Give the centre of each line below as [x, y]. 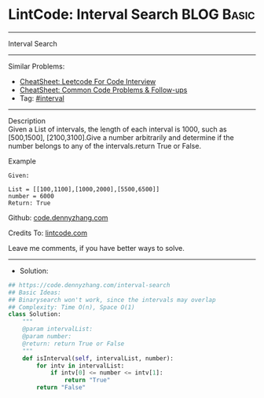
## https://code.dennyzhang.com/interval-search [89, 285]
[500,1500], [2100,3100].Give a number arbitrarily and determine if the [121, 137]
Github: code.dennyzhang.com [58, 217]
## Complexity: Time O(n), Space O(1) [71, 307]
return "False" [61, 388]
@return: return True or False [73, 344]
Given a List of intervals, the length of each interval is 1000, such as [117, 129]
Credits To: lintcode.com [48, 233]
